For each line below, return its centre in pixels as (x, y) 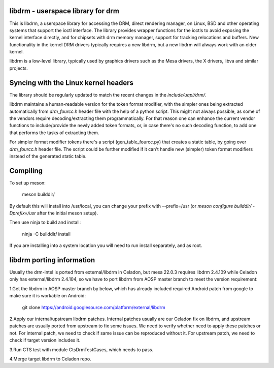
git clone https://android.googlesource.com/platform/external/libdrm (94, 307)
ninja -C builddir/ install (46, 234)
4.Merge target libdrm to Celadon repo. (50, 359)
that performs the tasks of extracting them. (54, 133)
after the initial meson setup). (67, 213)
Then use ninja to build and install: (45, 222)
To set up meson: (27, 182)
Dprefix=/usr (23, 213)
